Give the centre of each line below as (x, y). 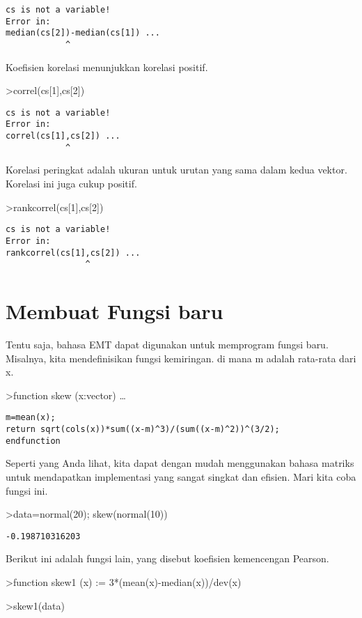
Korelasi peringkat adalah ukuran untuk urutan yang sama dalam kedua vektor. (176, 170)
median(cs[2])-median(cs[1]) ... (83, 33)
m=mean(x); (31, 418)
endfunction (33, 441)
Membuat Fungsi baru (115, 311)
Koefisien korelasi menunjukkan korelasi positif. (107, 67)
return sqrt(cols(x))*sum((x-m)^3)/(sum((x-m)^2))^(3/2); (143, 429)
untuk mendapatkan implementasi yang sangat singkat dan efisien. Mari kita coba (181, 476)
